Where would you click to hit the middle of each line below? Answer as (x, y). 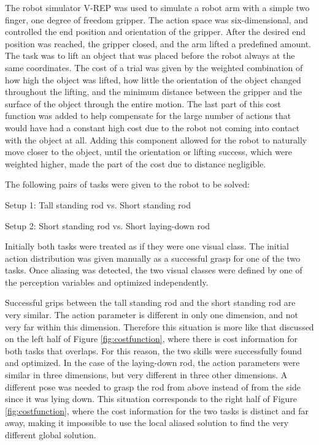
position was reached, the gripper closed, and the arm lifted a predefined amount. (158, 43)
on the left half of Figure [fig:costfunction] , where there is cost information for (152, 339)
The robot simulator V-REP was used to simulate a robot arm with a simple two (157, 7)
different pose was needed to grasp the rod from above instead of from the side (153, 386)
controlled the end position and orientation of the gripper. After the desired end (156, 32)
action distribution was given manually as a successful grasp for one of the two (153, 258)
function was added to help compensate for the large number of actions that (148, 116)
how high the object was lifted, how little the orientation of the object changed (153, 79)
